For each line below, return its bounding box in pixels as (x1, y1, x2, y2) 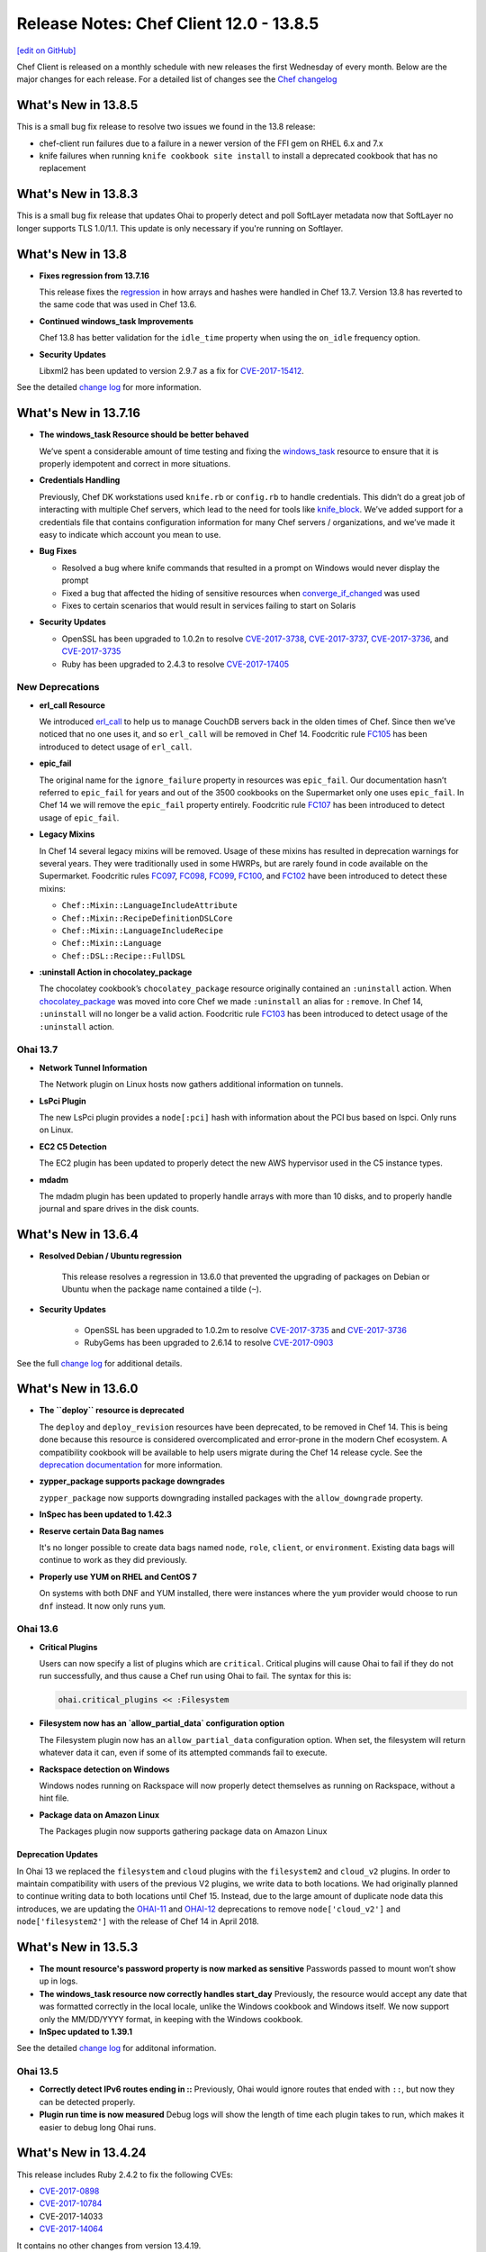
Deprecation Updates (16, 1849, 99, 1860)
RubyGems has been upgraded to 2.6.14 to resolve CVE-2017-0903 (84, 1338, 334, 1348)
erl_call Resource (39, 699, 105, 711)
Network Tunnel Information (39, 1062, 148, 1073)
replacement (39, 163, 86, 174)
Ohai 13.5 (16, 2066, 58, 2078)
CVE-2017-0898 (39, 2185, 100, 2196)
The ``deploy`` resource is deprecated (39, 1405, 184, 1416)
